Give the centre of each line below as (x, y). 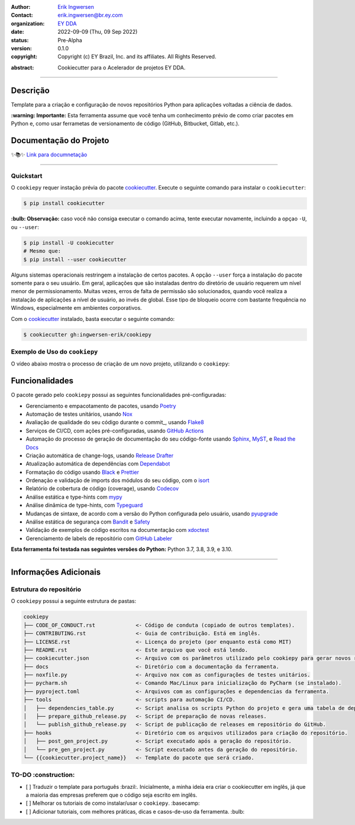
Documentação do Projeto (60, 141)
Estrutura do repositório (46, 589)
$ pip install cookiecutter (64, 203)
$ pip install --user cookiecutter (75, 259)
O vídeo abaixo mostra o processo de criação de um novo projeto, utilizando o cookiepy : (120, 364)
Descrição (30, 90)
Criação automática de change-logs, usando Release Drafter (100, 455)
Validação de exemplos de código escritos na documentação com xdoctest (117, 530)
